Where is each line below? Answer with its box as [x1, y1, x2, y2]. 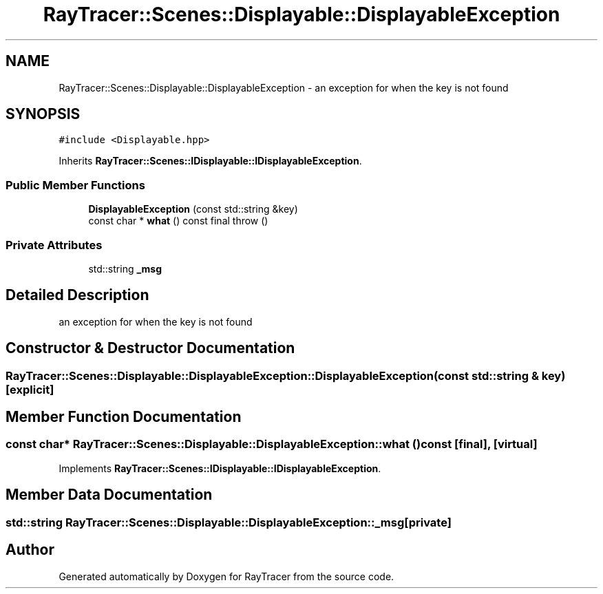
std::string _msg [88, 262, 162, 275]
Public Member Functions [6, 178, 145, 192]
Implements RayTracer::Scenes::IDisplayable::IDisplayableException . [59, 462, 381, 474]
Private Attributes [6, 237, 103, 252]
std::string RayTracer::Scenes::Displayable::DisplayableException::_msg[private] [6, 515, 452, 529]
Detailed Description [6, 286, 149, 304]
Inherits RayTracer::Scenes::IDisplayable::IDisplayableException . [59, 155, 362, 167]
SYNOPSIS [6, 105, 81, 123]
